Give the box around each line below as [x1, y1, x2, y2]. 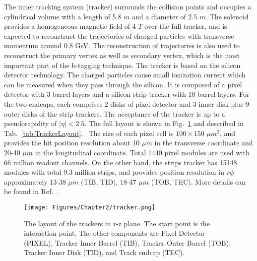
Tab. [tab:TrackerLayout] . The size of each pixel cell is [4, 128, 174, 138]
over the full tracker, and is [144, 21, 227, 31]
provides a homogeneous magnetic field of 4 [4, 21, 136, 31]
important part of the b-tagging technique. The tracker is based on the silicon [4, 60, 241, 70]
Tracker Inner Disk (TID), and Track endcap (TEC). [24, 247, 185, 258]
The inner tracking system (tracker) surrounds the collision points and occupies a [4, 1, 252, 11]
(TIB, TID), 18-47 [80, 176, 136, 187]
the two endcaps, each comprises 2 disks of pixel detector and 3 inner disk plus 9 [4, 98, 250, 109]
